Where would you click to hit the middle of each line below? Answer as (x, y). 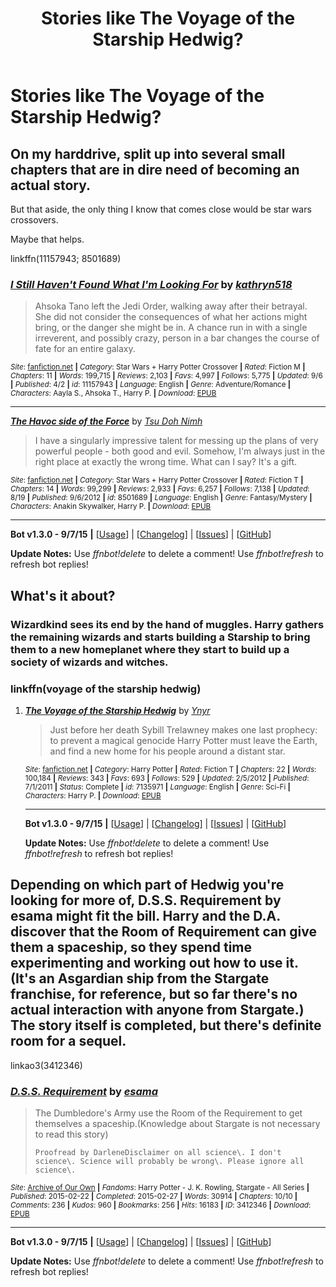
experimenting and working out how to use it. (154, 963)
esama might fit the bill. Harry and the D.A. (145, 916)
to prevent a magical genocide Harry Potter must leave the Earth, (183, 740)
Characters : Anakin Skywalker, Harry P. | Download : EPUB (111, 507)
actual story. (51, 185)
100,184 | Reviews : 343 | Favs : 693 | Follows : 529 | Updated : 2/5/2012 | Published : (167, 778)
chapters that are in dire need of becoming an (155, 169)
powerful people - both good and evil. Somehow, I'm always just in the (180, 451)
